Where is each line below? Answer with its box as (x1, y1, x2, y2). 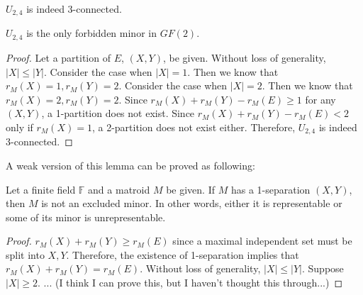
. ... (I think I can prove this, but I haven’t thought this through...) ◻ (38, 275, 343, 290)
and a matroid (88, 182, 150, 196)
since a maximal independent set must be (172, 233, 352, 248)
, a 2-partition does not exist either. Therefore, (91, 119, 296, 134)
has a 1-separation (230, 182, 311, 196)
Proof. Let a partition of (6, 50, 111, 65)
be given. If (166, 182, 216, 196)
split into (6, 247, 45, 262)
